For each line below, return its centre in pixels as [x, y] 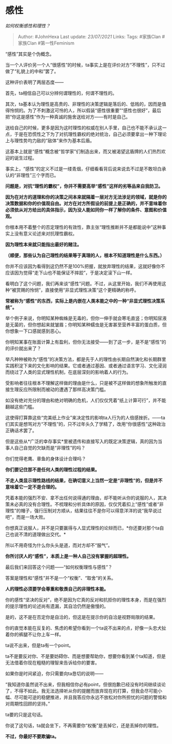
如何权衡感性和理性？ [28, 26]
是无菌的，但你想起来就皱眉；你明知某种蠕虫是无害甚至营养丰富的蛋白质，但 [86, 324]
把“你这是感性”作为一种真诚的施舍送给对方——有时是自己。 [68, 116]
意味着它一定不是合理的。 [32, 487]
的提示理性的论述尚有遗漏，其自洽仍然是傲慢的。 [57, 606]
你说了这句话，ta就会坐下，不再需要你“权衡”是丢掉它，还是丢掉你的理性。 [83, 725]
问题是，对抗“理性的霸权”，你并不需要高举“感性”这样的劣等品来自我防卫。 [84, 186]
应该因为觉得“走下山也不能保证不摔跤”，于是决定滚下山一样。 [70, 272]
